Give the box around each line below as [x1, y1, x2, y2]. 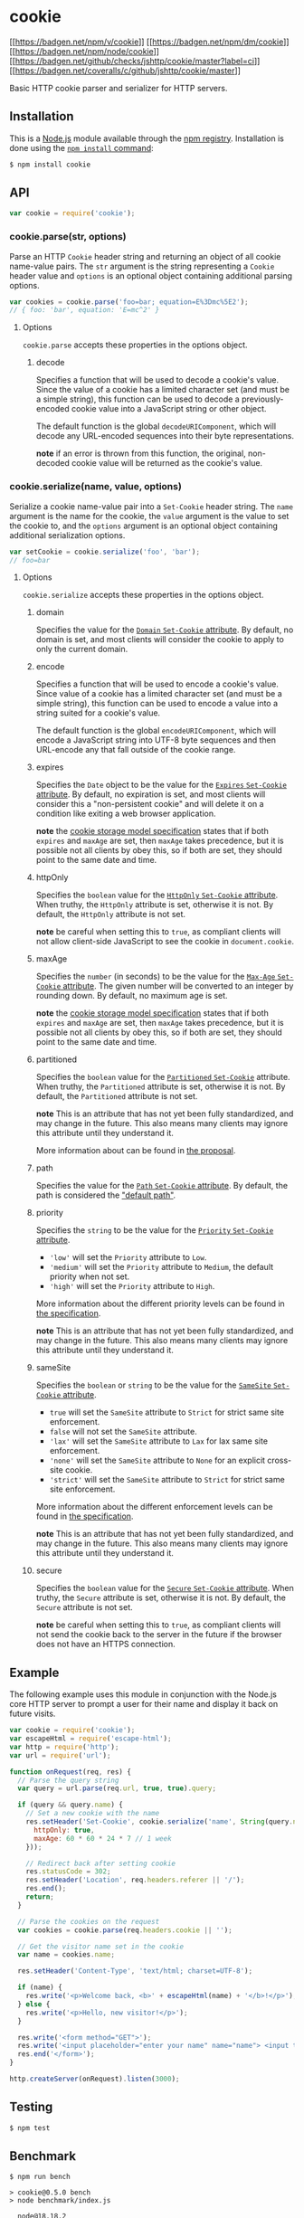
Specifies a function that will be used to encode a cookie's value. [35, 678, 279, 689]
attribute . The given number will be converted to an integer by [62, 981, 294, 991]
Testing [9, 2100, 53, 2115]
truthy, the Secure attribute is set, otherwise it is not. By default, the [35, 1592, 287, 1603]
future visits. [9, 1708, 56, 1720]
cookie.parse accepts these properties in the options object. [22, 339, 248, 350]
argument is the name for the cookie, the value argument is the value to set [9, 510, 290, 521]
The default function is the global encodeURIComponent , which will [35, 725, 277, 736]
